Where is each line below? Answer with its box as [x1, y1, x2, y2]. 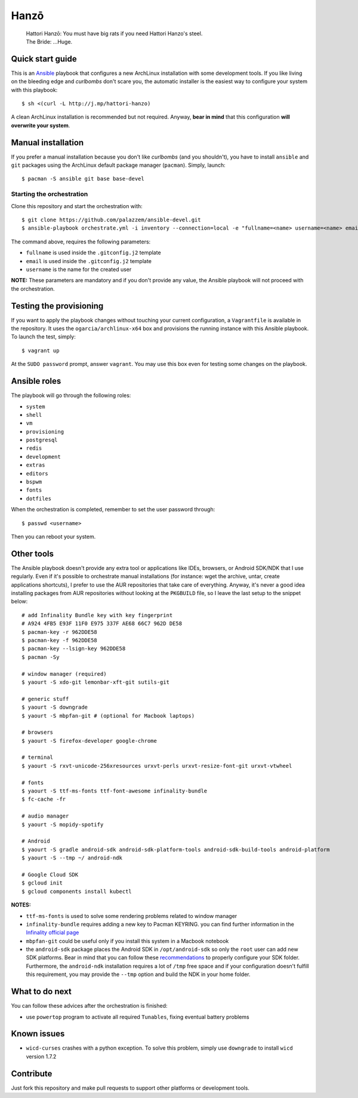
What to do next [11, 987, 72, 997]
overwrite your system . [11, 121, 70, 129]
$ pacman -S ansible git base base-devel [21, 175, 144, 182]
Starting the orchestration [11, 190, 88, 199]
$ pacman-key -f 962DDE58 [21, 637, 98, 644]
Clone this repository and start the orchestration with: [11, 202, 143, 209]
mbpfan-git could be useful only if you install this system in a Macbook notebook [26, 937, 229, 944]
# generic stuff [21, 696, 69, 702]
